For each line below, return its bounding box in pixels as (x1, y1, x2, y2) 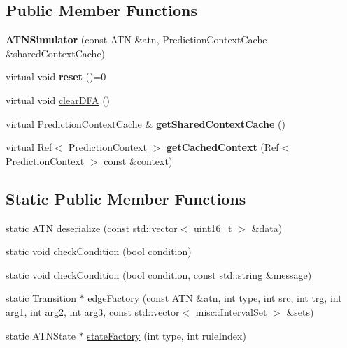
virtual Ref (6, 140, 52, 154)
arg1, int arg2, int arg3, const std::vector (6, 304, 180, 319)
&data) (251, 220, 283, 235)
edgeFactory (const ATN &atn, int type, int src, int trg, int (87, 291, 342, 305)
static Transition (6, 291, 76, 305)
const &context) (104, 153, 173, 168)
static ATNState (6, 328, 76, 342)
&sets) (286, 304, 314, 319)
